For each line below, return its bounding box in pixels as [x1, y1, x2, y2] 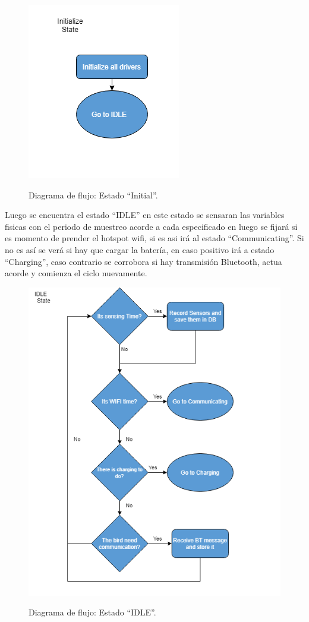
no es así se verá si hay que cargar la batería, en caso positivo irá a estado [5, 243, 275, 255]
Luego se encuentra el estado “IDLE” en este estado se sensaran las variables [5, 209, 285, 221]
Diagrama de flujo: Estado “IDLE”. [29, 606, 156, 618]
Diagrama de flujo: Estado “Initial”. [29, 188, 158, 201]
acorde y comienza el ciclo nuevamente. [5, 267, 147, 279]
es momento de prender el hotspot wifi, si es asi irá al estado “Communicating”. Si [5, 232, 304, 244]
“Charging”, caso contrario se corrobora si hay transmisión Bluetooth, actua [5, 255, 282, 267]
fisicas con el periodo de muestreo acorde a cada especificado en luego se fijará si [5, 220, 298, 232]
